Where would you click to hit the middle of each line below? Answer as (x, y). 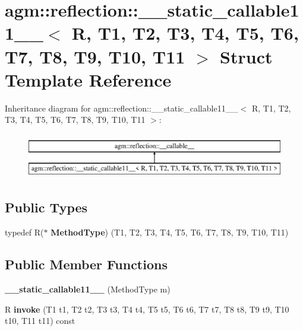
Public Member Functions (86, 264)
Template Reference (88, 79)
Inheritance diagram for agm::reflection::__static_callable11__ (121, 108)
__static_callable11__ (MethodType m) (88, 289)
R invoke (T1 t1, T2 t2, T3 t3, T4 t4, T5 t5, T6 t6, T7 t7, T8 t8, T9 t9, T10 (147, 309)
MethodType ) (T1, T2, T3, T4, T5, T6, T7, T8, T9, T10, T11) (170, 232)
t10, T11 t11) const (40, 321)
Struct (246, 56)
